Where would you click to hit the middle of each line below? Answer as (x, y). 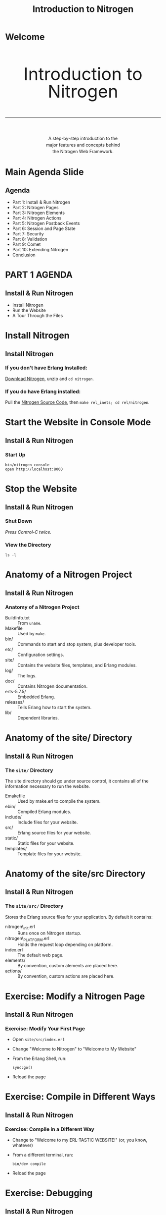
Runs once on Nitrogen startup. (49, 933)
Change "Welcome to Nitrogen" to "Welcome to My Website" (74, 1049)
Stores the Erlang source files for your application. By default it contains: (79, 917)
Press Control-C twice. (28, 532)
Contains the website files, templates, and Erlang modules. (77, 665)
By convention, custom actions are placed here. (66, 976)
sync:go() (22, 1068)
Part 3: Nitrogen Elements (39, 213)
